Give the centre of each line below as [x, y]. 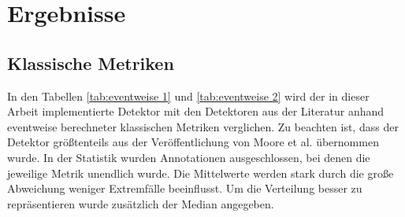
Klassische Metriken [91, 63]
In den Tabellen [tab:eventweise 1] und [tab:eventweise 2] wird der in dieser [188, 96]
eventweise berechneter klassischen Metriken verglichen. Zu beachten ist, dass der [203, 126]
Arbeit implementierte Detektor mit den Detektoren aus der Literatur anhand [196, 111]
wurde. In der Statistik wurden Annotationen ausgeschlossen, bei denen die [189, 157]
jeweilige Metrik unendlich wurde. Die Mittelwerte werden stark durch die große [201, 173]
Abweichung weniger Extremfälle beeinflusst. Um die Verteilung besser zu [185, 188]
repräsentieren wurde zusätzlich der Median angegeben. [141, 203]
